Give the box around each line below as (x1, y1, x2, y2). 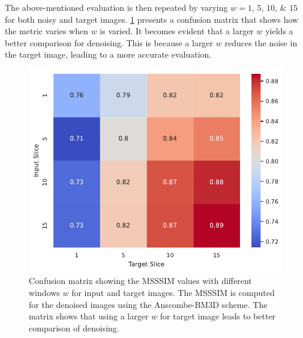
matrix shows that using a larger (29, 310, 149, 322)
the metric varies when (5, 25, 88, 37)
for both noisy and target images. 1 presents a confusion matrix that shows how (5, 13, 299, 25)
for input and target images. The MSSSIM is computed (71, 286, 275, 299)
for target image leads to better (160, 310, 276, 322)
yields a (265, 25, 293, 37)
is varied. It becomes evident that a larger (100, 25, 254, 37)
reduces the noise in (224, 36, 298, 49)
